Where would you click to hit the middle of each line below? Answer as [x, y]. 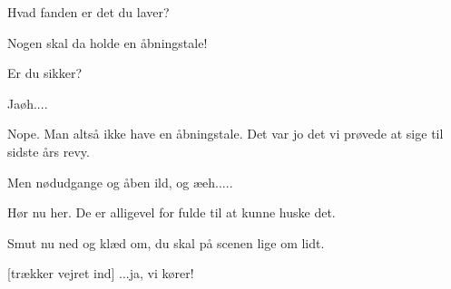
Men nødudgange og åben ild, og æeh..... [120, 182]
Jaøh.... [28, 103]
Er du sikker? [45, 73]
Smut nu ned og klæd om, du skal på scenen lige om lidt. [166, 242]
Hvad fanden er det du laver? [88, 12]
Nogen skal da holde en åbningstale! [108, 42]
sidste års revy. [49, 151]
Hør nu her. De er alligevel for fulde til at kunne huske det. [172, 212]
